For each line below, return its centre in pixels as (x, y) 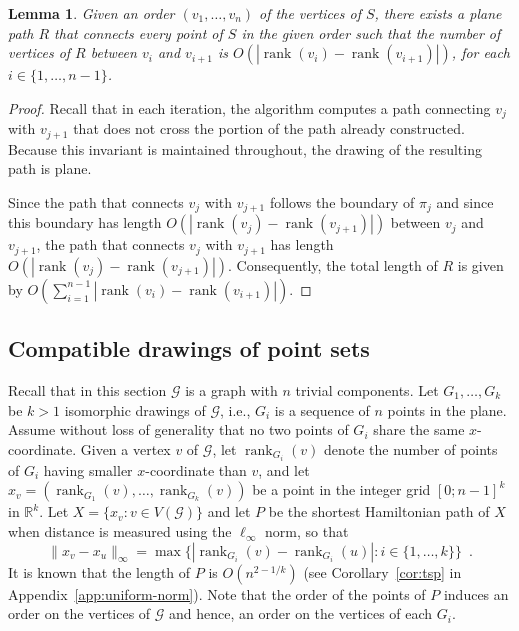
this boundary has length (85, 222)
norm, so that (307, 531)
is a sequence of (322, 409)
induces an (476, 593)
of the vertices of (310, 13)
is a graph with (231, 389)
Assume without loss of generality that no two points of (178, 429)
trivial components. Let (367, 389)
